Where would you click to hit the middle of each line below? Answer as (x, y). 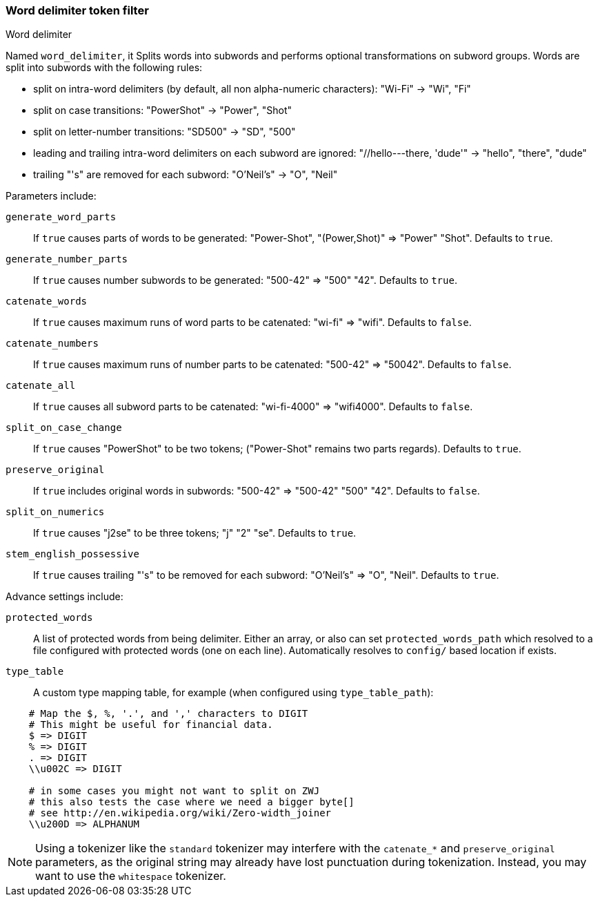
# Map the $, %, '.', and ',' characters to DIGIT (168, 714)
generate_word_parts (61, 217)
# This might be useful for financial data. (151, 725)
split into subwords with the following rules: (104, 68)
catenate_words (47, 301)
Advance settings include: (64, 597)
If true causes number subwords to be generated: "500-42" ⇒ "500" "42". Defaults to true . (245, 280)
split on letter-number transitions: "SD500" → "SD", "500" (165, 132)
